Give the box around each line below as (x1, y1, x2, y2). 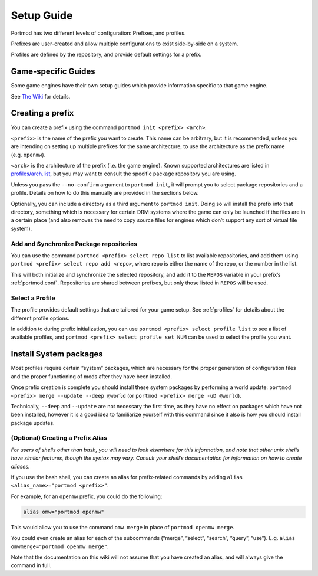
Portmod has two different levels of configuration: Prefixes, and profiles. (11, 30, 186, 37)
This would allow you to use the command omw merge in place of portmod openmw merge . (11, 523, 235, 531)
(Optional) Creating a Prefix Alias (11, 434, 107, 442)
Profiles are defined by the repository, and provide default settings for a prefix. (11, 51, 202, 58)
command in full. (11, 562, 52, 569)
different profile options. (11, 315, 70, 322)
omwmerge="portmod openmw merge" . (11, 543, 109, 550)
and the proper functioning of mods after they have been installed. (11, 372, 172, 380)
